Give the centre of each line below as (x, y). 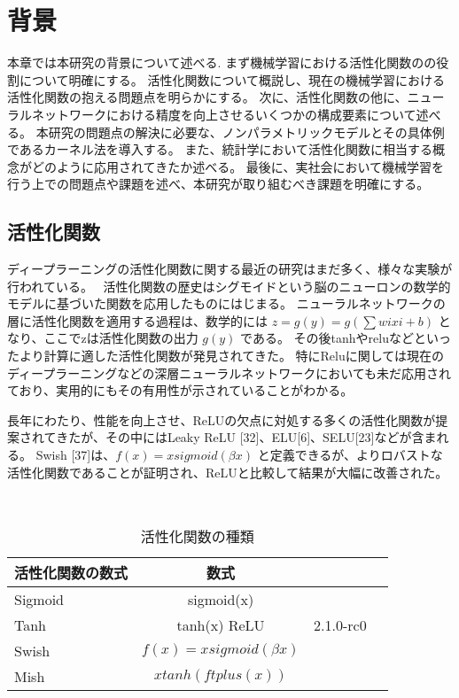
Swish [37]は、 (76, 455)
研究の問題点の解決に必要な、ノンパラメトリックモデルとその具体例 (246, 132)
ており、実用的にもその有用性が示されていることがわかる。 (180, 390)
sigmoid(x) (221, 599)
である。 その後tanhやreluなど (327, 338)
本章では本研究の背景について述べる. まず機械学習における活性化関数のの (222, 62)
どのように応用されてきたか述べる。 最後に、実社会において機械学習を (237, 166)
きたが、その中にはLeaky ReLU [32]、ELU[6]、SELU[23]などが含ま (246, 437)
